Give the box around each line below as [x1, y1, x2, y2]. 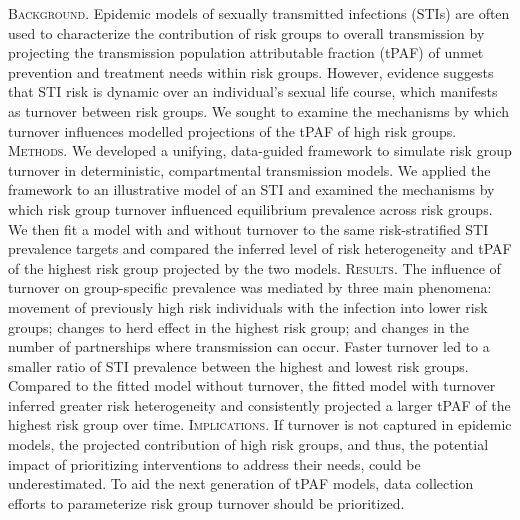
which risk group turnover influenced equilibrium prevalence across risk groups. [8, 198, 493, 219]
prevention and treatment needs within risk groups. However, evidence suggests [8, 61, 494, 82]
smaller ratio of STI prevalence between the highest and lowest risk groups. [8, 355, 469, 376]
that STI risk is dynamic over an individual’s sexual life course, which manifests [8, 81, 498, 102]
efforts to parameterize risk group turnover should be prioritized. [8, 492, 405, 513]
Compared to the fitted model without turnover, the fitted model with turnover [8, 375, 496, 396]
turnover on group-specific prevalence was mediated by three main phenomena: [8, 277, 492, 298]
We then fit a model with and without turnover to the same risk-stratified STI [8, 218, 489, 239]
